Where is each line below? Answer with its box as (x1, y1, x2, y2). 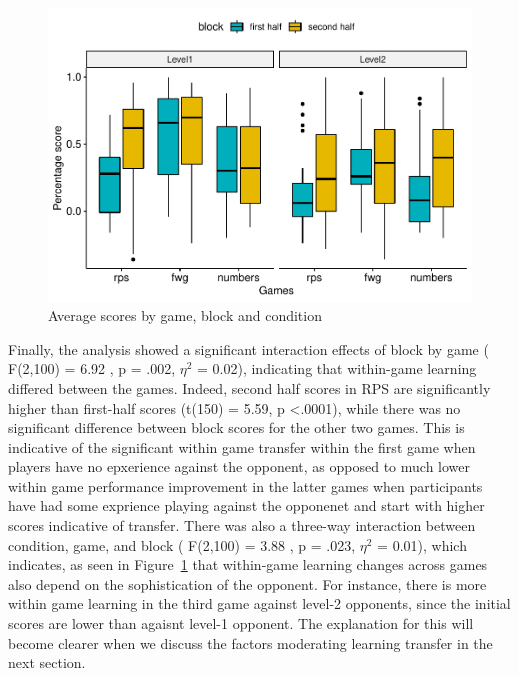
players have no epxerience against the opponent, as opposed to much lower (8, 456, 470, 477)
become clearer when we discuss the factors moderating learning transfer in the (8, 632, 493, 653)
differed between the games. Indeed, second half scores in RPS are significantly (8, 377, 491, 398)
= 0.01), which (377, 534, 467, 555)
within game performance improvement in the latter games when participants (8, 475, 483, 496)
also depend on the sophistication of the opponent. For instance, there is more (8, 573, 487, 594)
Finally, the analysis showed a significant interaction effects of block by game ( (8, 338, 489, 359)
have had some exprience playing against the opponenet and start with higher (8, 495, 485, 516)
